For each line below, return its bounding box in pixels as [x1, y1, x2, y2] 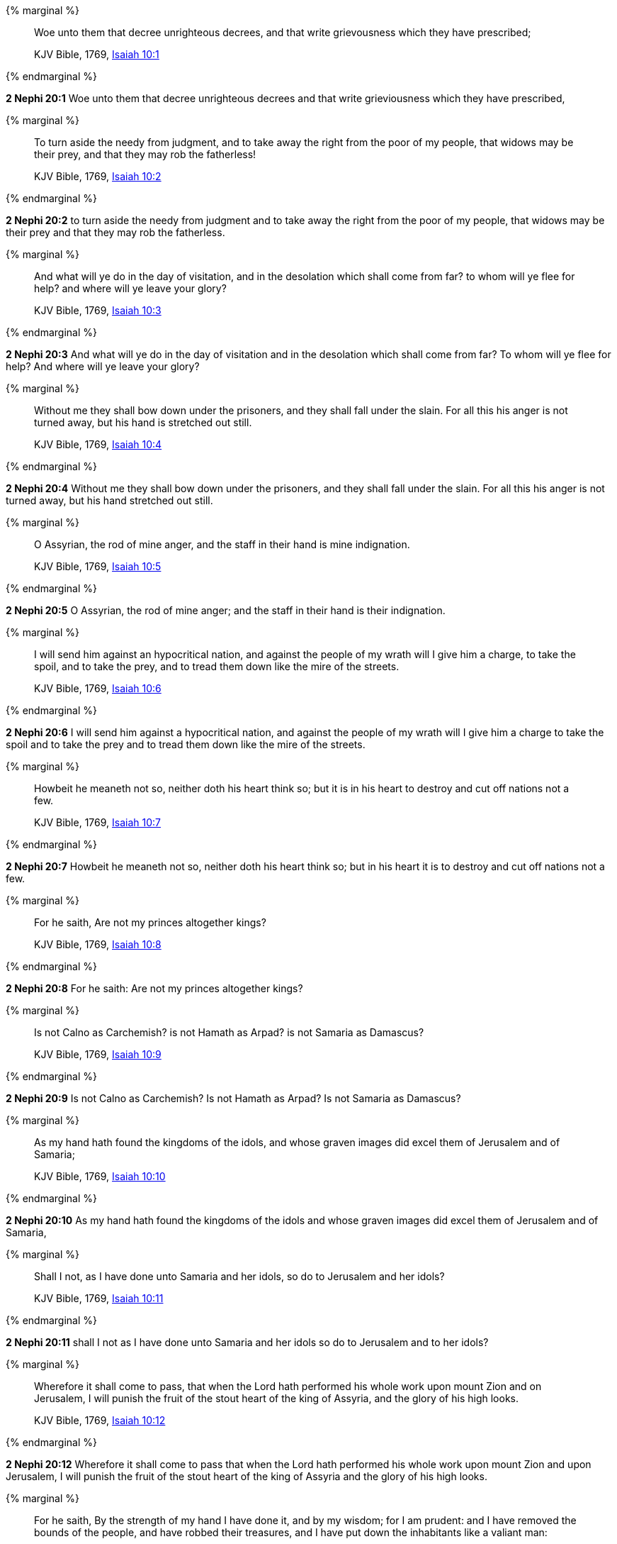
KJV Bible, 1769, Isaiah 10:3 [34, 304, 162, 316]
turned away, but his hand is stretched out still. [34, 416, 252, 428]
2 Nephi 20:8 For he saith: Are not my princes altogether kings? [6, 982, 303, 994]
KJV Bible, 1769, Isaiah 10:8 [34, 938, 162, 950]
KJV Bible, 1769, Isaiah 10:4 [34, 438, 162, 450]
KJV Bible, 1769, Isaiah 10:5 [34, 560, 162, 572]
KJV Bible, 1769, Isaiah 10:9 [34, 1048, 162, 1060]
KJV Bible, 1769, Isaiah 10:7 [34, 816, 161, 828]
